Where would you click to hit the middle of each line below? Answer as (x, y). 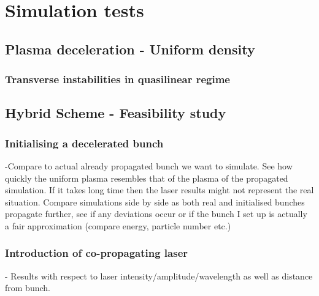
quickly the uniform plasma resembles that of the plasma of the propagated (147, 178)
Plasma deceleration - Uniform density (130, 49)
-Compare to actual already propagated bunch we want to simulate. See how (149, 166)
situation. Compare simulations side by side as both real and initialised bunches (155, 202)
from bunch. (28, 288)
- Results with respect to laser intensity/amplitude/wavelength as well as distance (159, 276)
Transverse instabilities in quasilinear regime (117, 79)
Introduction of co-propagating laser (97, 253)
